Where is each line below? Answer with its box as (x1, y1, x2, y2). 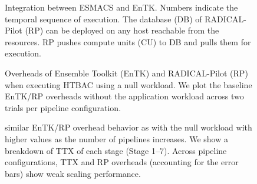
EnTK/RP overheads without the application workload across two (5, 90, 244, 102)
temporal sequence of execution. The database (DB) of (5, 12, 202, 25)
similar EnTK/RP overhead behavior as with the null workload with (5, 121, 252, 133)
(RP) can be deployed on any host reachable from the (25, 24, 219, 36)
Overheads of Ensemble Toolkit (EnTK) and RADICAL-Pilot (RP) (5, 66, 248, 79)
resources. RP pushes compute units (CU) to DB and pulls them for (5, 35, 251, 48)
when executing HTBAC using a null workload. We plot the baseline (5, 78, 252, 91)
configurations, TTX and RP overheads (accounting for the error (5, 156, 239, 168)
